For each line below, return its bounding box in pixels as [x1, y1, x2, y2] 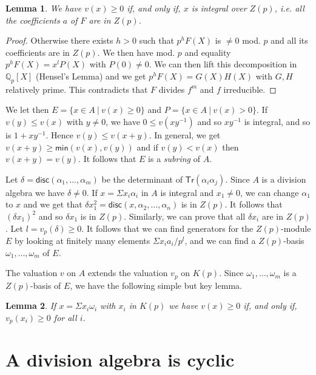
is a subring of [148, 152, 200, 165]
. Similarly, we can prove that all [124, 209, 246, 222]
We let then [5, 103, 49, 116]
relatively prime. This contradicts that [5, 83, 148, 95]
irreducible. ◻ [223, 83, 277, 95]
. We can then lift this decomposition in [149, 58, 297, 70]
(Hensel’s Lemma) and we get [35, 69, 146, 82]
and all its [271, 34, 308, 47]
